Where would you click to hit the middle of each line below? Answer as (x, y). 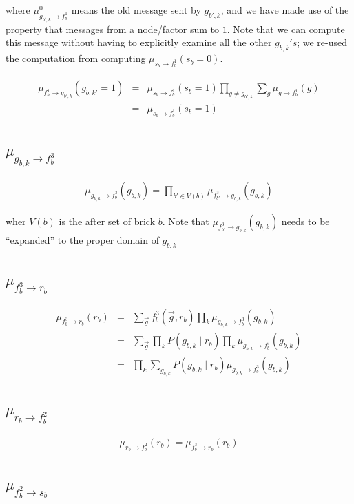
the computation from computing (76, 58)
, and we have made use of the (285, 10)
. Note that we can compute (286, 29)
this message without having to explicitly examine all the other (139, 42)
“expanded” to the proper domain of (82, 239)
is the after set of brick (107, 221)
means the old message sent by (136, 10)
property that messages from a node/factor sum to (113, 29)
